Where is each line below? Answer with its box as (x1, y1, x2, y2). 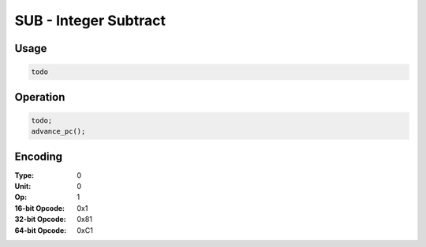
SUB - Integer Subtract (14, 12, 166, 29)
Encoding (14, 149, 63, 163)
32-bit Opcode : (14, 215, 66, 224)
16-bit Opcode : (14, 203, 65, 212)
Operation (14, 90, 65, 104)
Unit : (14, 182, 32, 191)
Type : (14, 170, 35, 180)
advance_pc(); (31, 127, 86, 136)
